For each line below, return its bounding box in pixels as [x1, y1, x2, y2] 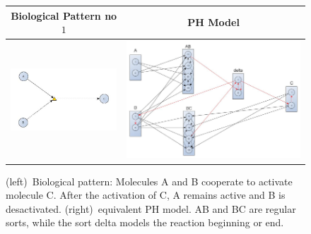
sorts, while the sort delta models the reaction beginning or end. [6, 215, 284, 230]
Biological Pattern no [11, 8, 117, 23]
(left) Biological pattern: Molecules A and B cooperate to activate [6, 173, 293, 188]
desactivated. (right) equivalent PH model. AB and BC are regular [6, 201, 296, 216]
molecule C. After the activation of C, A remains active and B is [6, 187, 286, 202]
